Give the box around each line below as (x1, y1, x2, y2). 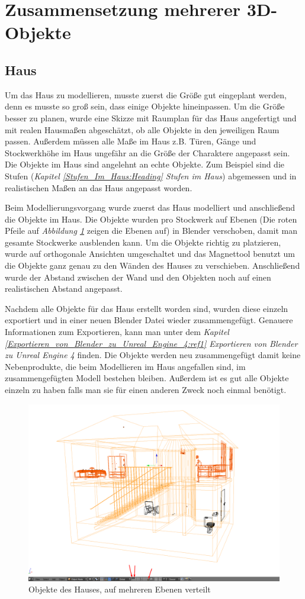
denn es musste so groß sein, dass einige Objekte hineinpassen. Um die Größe (5, 100, 285, 112)
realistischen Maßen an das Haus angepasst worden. (5, 181, 192, 194)
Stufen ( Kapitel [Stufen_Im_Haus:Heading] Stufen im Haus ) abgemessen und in (5, 169, 297, 182)
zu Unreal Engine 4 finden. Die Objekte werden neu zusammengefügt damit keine (5, 349, 301, 361)
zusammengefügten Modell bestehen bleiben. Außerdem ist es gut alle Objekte (5, 372, 289, 384)
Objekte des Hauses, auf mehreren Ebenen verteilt (28, 583, 211, 595)
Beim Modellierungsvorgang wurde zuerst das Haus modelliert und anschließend (5, 201, 296, 214)
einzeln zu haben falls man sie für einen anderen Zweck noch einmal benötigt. (5, 384, 287, 396)
